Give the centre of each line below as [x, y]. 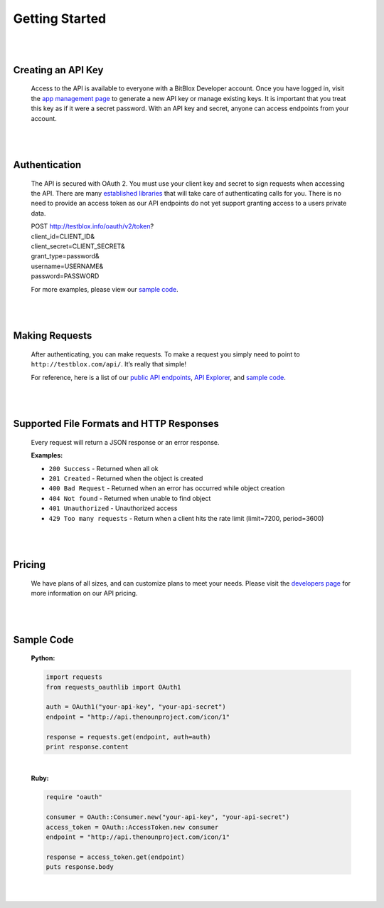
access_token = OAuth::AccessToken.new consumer [132, 827]
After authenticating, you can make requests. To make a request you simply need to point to [165, 354]
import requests [74, 677]
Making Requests [53, 336]
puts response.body [80, 867]
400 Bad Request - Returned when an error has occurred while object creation [167, 488]
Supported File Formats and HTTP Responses [116, 424]
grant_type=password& [65, 256]
